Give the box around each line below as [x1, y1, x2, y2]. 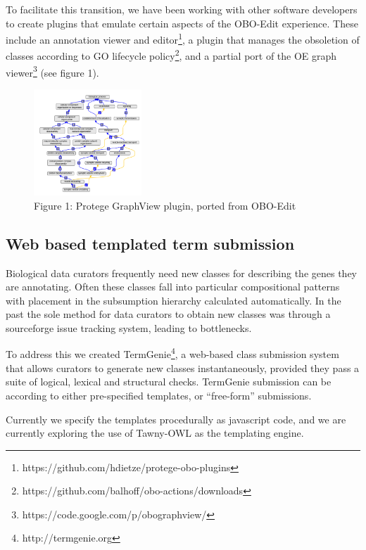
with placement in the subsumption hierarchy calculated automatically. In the [6, 293, 341, 307]
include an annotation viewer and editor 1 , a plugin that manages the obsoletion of [6, 30, 360, 46]
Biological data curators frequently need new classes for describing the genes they [6, 265, 357, 280]
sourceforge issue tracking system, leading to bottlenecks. [6, 320, 252, 335]
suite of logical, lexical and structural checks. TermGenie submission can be [6, 374, 332, 389]
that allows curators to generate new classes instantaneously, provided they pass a [6, 360, 360, 375]
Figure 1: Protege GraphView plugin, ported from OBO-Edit [34, 198, 296, 212]
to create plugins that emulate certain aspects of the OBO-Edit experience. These [6, 15, 358, 30]
